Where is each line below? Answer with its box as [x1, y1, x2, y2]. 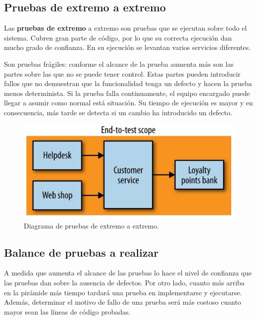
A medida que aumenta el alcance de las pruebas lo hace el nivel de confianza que [4, 268, 252, 278]
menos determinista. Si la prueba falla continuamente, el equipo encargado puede [4, 88, 250, 98]
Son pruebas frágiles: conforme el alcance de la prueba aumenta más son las [4, 58, 234, 69]
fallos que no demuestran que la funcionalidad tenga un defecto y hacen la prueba [4, 78, 252, 89]
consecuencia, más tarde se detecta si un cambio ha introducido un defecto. [4, 107, 232, 117]
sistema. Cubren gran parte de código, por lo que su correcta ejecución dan [4, 32, 232, 43]
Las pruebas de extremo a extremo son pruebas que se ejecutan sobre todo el [4, 23, 247, 33]
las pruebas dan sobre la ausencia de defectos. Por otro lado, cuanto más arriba [4, 277, 245, 287]
